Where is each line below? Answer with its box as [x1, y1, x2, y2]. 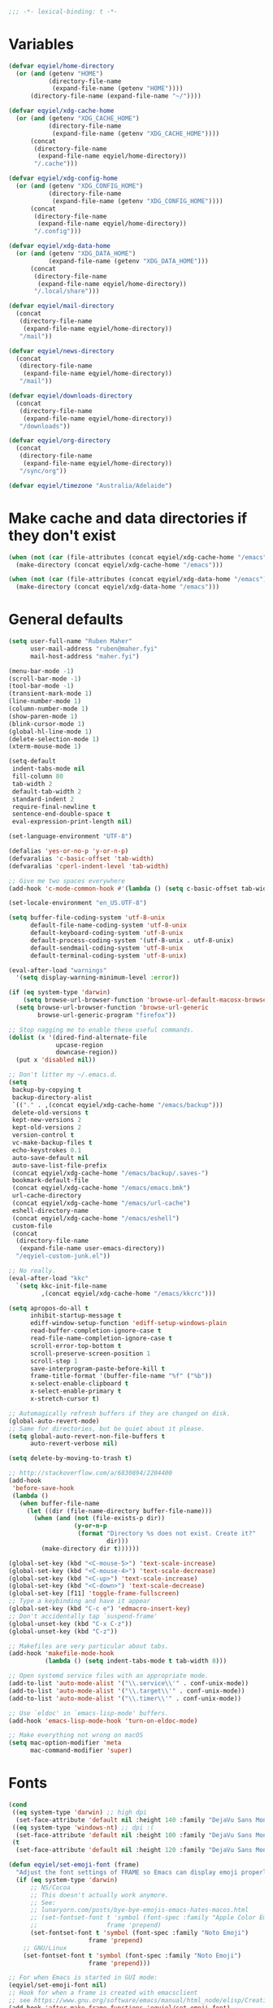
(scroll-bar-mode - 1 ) [8, 675, 82, 683]
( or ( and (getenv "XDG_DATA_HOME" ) [15, 250, 136, 258]
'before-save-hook [11, 1484, 75, 1492]
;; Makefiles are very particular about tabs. [8, 1642, 169, 1650]
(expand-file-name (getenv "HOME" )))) [51, 85, 184, 93]
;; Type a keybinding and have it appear [8, 1597, 151, 1606]
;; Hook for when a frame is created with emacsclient [8, 1988, 198, 1997]
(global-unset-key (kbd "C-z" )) [8, 1627, 118, 1636]
